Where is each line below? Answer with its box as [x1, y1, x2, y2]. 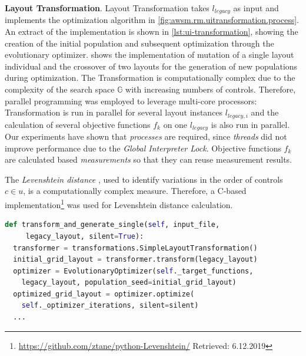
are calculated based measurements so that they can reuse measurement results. [5, 153, 292, 166]
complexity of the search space [5, 83, 115, 95]
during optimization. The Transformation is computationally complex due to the [5, 71, 295, 84]
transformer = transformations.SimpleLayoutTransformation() [13, 243, 258, 252]
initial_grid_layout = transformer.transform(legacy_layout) [13, 255, 258, 264]
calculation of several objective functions [5, 118, 151, 130]
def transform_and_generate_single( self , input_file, [5, 220, 220, 229]
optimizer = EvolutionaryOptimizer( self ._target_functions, [13, 266, 254, 275]
